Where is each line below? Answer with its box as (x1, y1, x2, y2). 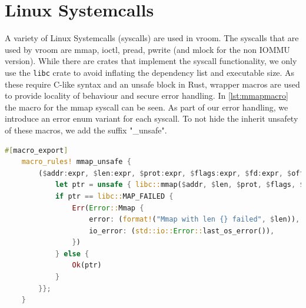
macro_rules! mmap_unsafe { (21, 158, 131, 166)
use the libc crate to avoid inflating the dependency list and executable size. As (5, 66, 295, 78)
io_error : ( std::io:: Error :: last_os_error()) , (89, 226, 275, 235)
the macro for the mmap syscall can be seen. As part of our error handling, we (5, 101, 288, 113)
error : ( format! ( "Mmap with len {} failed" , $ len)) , (89, 215, 300, 224)
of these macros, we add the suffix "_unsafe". (5, 123, 167, 136)
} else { (55, 249, 89, 258)
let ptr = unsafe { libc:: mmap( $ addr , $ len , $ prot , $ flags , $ (55, 180, 304, 189)
